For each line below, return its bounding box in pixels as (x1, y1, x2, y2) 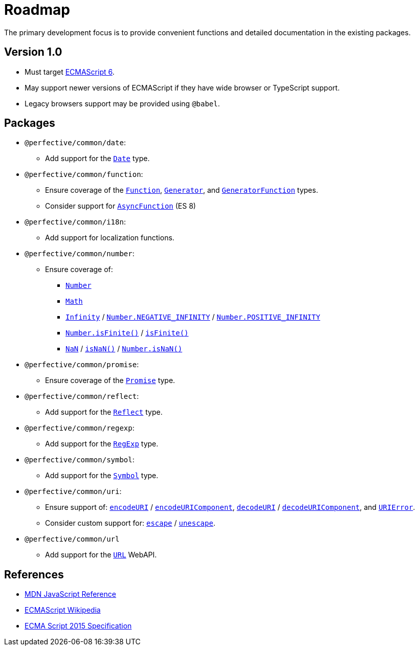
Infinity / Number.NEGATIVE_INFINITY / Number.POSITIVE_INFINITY (65, 312, 320, 322)
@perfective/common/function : (25, 170, 143, 179)
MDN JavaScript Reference (25, 590, 116, 599)
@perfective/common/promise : (25, 360, 139, 369)
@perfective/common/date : (25, 138, 126, 147)
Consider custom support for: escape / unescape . (45, 519, 215, 528)
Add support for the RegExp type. (45, 439, 159, 449)
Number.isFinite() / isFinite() (65, 328, 189, 338)
